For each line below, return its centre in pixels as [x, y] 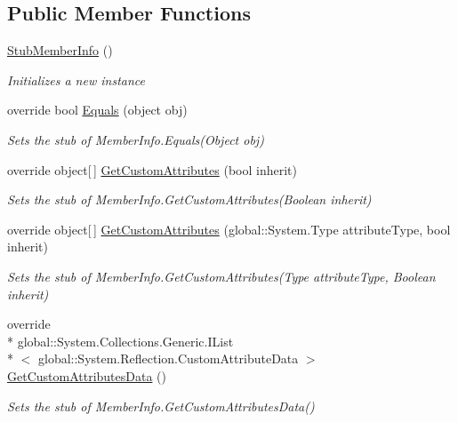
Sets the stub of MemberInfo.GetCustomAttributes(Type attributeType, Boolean [221, 276]
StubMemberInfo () [60, 50]
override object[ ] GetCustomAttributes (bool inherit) [152, 169]
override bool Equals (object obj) [97, 110]
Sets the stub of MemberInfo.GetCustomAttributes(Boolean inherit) [189, 199]
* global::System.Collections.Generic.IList [121, 341]
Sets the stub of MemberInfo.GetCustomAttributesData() [161, 406]
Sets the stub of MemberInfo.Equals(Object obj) [136, 139]
